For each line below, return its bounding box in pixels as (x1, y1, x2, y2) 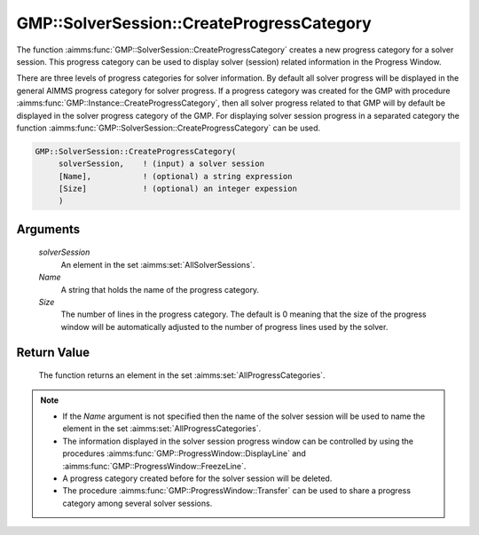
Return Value (16, 344, 90, 359)
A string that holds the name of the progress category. (60, 284, 260, 295)
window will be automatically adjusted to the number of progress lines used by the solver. (60, 321, 389, 332)
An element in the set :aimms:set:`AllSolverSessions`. (60, 259, 255, 270)
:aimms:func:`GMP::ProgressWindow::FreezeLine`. (62, 460, 247, 471)
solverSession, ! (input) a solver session (58, 159, 265, 169)
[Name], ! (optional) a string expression (58, 171, 293, 181)
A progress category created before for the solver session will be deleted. (62, 473, 333, 484)
